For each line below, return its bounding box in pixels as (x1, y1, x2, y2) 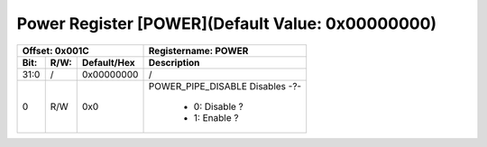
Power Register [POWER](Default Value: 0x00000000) (16, 14, 437, 33)
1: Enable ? (193, 111, 239, 124)
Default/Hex (81, 56, 135, 69)
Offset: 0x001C (22, 44, 89, 57)
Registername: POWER (148, 44, 249, 57)
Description (148, 56, 200, 69)
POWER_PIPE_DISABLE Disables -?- (148, 79, 302, 92)
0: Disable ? (193, 100, 243, 113)
